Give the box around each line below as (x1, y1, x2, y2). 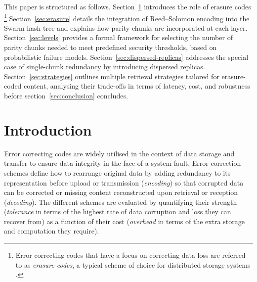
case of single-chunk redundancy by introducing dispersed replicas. (4, 61, 205, 72)
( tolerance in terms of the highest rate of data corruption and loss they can (4, 206, 231, 217)
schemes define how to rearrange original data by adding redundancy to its (4, 167, 231, 178)
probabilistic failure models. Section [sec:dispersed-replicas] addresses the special (4, 51, 249, 62)
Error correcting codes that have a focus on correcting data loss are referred (15, 250, 246, 260)
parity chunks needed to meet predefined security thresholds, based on (4, 42, 217, 52)
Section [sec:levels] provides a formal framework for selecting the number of (4, 32, 233, 43)
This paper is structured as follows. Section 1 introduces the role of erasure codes (4, 1, 251, 11)
